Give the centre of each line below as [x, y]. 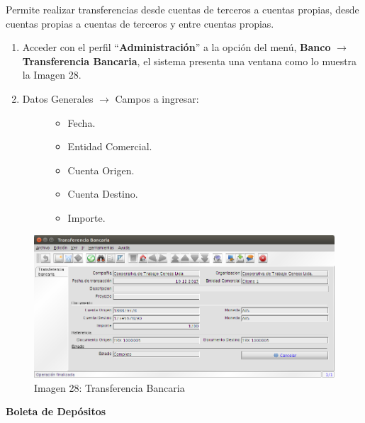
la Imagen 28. [52, 75]
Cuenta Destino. [103, 194]
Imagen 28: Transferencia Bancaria [109, 387]
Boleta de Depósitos [56, 411]
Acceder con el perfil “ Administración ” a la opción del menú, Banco [176, 47]
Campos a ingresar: [157, 98]
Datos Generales [58, 98]
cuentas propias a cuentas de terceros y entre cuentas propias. [140, 23]
